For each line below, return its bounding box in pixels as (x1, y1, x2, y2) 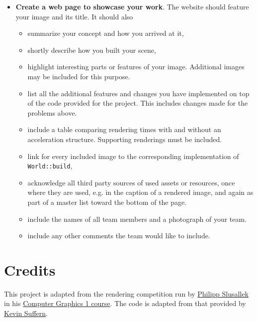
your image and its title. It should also (15, 11, 133, 21)
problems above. (27, 107, 77, 118)
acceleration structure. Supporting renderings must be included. (27, 134, 222, 144)
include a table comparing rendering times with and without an (27, 124, 221, 135)
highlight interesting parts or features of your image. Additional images (27, 61, 245, 72)
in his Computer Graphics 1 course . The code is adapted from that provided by (4, 298, 246, 309)
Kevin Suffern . (4, 308, 48, 319)
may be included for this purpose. (27, 71, 130, 81)
